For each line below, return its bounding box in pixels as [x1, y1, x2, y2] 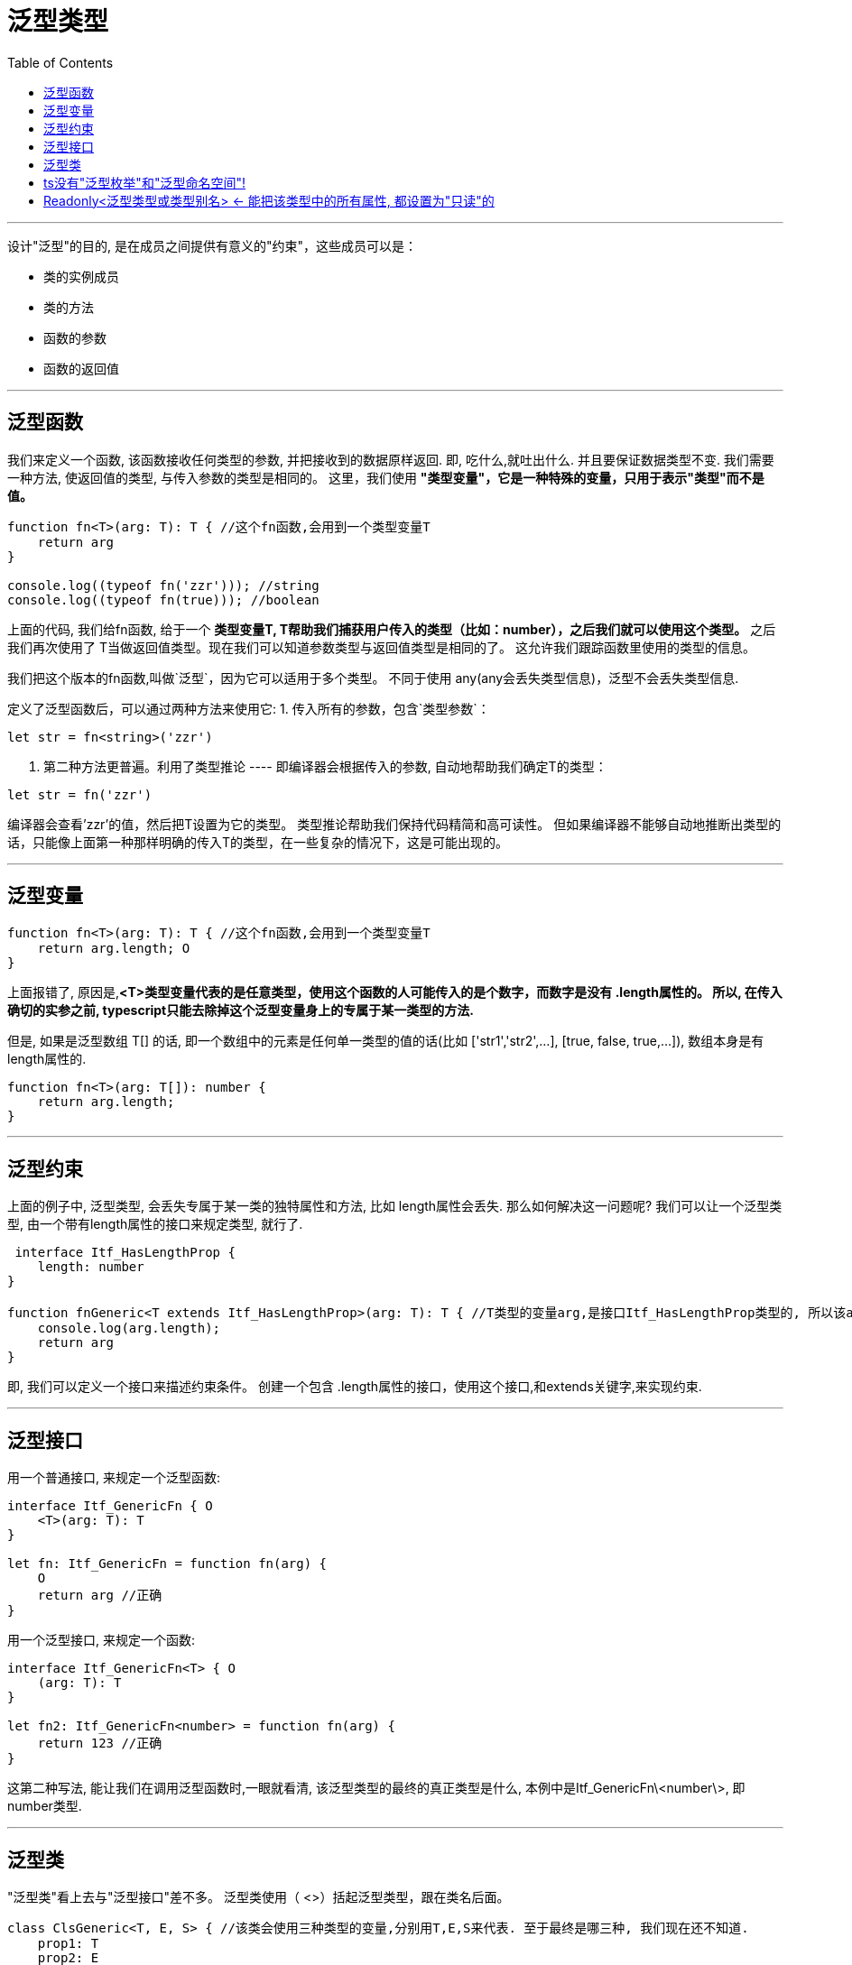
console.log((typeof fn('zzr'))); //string [7, 577, 319, 593]
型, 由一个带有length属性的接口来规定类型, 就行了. [7, 1216, 303, 1232]
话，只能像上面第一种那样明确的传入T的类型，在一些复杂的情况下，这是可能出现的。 [7, 834, 509, 850]
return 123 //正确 [37, 1736, 162, 1751]
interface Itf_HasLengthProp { [14, 1245, 236, 1260]
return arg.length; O [37, 941, 190, 956]
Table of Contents [7, 54, 114, 70]
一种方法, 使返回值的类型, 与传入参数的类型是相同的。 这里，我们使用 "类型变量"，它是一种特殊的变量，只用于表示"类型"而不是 [7, 469, 764, 485]
